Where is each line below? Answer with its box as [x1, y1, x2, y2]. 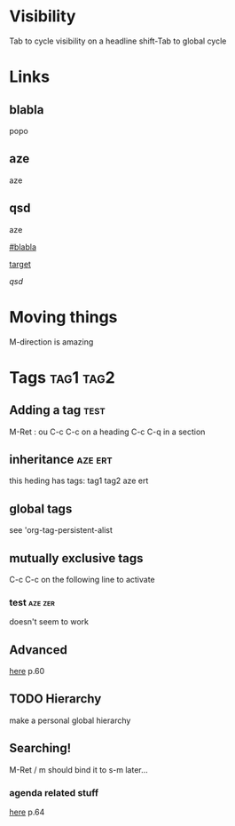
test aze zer [9, 596, 55, 608]
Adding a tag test [9, 402, 106, 418]
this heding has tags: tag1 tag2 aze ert [9, 475, 149, 486]
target [9, 258, 31, 269]
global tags [9, 501, 73, 516]
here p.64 [9, 806, 45, 817]
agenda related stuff [9, 786, 99, 798]
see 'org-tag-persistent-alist [9, 525, 114, 536]
